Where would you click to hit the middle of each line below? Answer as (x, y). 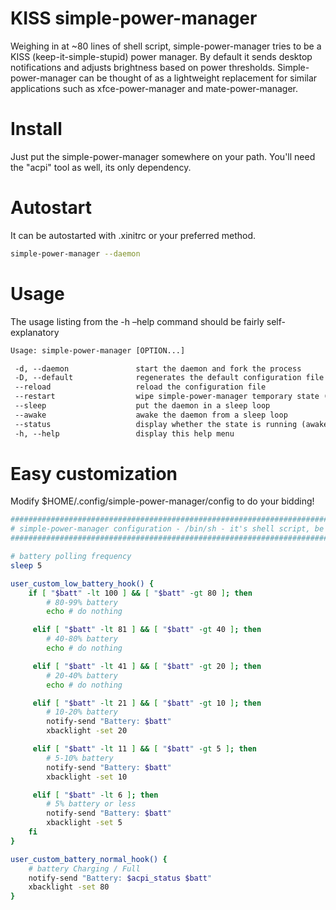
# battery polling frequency (71, 557)
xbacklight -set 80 (69, 887)
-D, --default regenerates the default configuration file (169, 378)
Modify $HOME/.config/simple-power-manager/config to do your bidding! (162, 501)
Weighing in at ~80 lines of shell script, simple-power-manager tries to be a (166, 46)
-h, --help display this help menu (124, 433)
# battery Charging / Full (84, 868)
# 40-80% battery (82, 639)
